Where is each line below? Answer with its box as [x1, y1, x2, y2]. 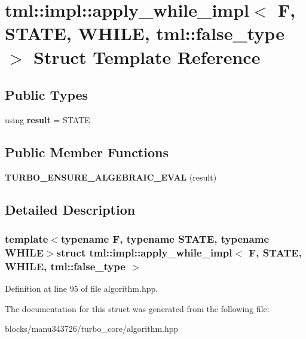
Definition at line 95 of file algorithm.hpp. [5, 282, 158, 295]
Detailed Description [5, 200, 136, 218]
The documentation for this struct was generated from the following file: [5, 302, 270, 314]
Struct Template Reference [33, 44, 261, 69]
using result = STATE [5, 113, 90, 126]
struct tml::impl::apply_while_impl [56, 245, 232, 259]
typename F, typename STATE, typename [60, 231, 270, 246]
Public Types [5, 85, 88, 104]
